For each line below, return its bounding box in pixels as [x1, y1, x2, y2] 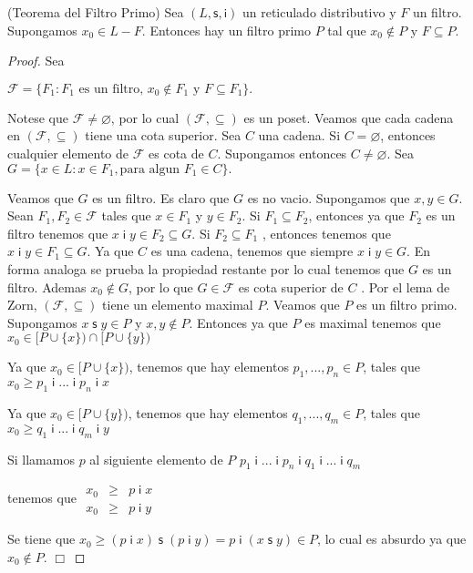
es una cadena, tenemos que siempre [150, 241, 354, 261]
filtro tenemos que [7, 223, 108, 242]
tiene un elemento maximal [102, 295, 253, 314]
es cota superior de [238, 277, 344, 296]
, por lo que [128, 277, 193, 296]
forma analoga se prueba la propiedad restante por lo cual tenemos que [7, 259, 405, 278]
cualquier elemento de [7, 143, 129, 162]
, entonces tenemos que [262, 223, 391, 242]
